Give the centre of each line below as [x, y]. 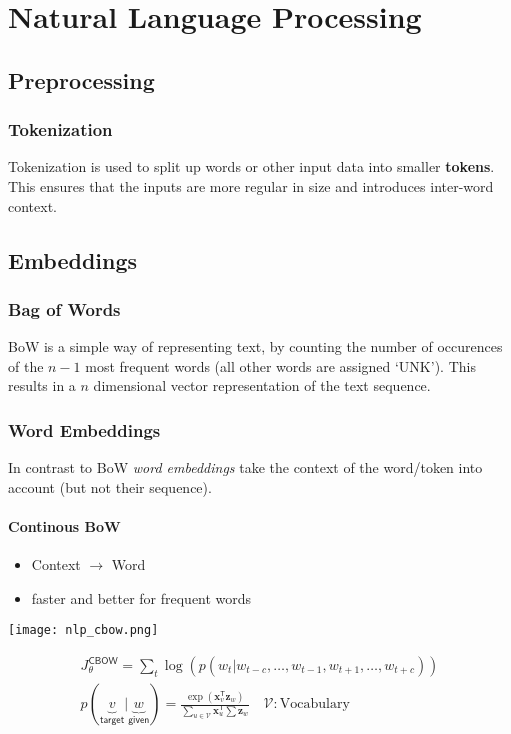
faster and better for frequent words [141, 597]
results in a [42, 385]
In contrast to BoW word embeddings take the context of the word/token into [245, 467]
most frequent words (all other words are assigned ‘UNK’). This [280, 365]
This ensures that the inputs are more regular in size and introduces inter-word [251, 185]
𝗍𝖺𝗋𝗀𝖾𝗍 [112, 719]
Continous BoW [64, 525]
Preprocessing [81, 79]
